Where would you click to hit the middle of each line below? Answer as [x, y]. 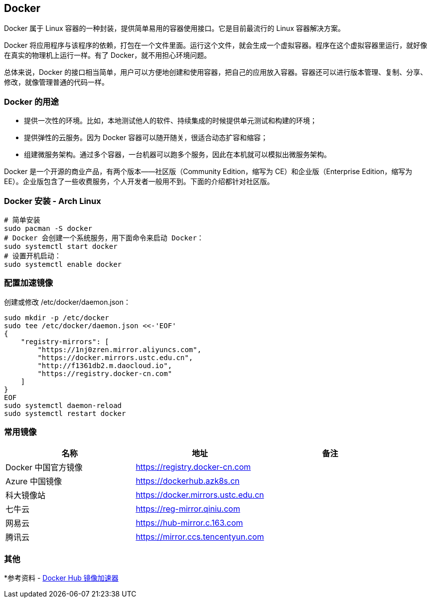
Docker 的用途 [31, 101]
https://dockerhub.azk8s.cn [188, 481]
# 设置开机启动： [33, 256]
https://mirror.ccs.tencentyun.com [200, 537]
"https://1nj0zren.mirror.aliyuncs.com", [120, 349]
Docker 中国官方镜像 [44, 468]
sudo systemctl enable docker [63, 264]
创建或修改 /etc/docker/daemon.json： [67, 302]
